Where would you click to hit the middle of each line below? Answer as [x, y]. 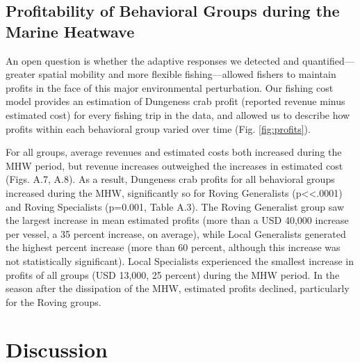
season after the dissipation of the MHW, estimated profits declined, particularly [178, 288]
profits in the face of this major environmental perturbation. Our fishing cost [170, 87]
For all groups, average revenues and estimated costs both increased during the [174, 152]
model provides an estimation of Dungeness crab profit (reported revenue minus [175, 101]
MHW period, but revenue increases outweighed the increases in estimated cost [174, 165]
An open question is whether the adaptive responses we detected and [153, 60]
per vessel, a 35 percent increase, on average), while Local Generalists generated [176, 233]
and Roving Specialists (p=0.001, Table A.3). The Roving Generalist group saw [175, 206]
